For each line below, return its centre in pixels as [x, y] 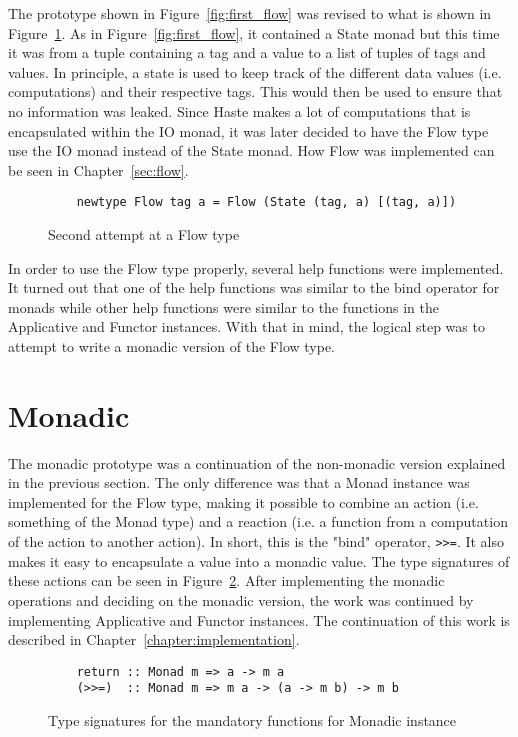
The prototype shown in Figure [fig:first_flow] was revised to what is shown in [250, 13]
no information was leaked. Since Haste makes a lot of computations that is [239, 110]
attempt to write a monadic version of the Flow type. [171, 345]
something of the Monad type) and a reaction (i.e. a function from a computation [258, 521]
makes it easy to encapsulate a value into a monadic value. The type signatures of [259, 560]
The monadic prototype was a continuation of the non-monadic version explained [257, 462]
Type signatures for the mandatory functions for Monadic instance [252, 720]
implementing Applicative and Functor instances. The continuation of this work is [259, 619]
